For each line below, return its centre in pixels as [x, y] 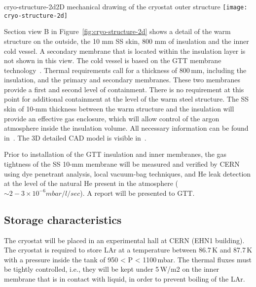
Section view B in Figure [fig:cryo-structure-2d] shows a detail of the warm [117, 31]
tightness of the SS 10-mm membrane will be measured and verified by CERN [122, 164]
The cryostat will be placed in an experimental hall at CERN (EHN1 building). [124, 240]
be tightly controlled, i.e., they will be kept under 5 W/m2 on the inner [112, 269]
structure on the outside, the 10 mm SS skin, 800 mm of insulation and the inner [127, 41]
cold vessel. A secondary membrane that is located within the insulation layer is [125, 51]
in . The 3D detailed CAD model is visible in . [75, 137]
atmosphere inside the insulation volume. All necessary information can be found [126, 128]
